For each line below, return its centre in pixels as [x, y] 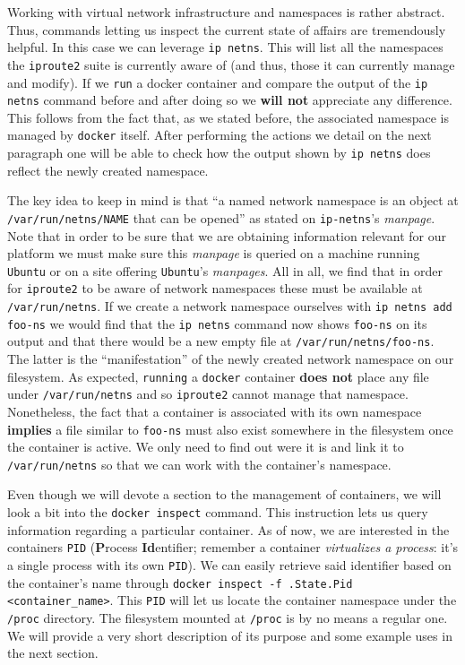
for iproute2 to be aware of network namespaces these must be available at [215, 288]
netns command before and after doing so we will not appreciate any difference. [230, 100]
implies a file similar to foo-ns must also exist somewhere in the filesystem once [230, 429]
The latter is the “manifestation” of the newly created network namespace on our [231, 359]
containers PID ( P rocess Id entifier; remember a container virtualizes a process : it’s [233, 547]
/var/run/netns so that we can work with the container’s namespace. [199, 464]
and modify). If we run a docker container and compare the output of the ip [218, 82]
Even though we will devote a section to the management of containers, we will [224, 494]
